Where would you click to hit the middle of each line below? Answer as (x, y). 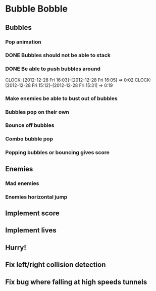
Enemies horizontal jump (36, 197)
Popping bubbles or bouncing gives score (57, 153)
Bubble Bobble (37, 9)
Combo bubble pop (29, 139)
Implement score (32, 213)
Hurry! (16, 247)
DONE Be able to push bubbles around (53, 69)
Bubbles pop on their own (37, 112)
